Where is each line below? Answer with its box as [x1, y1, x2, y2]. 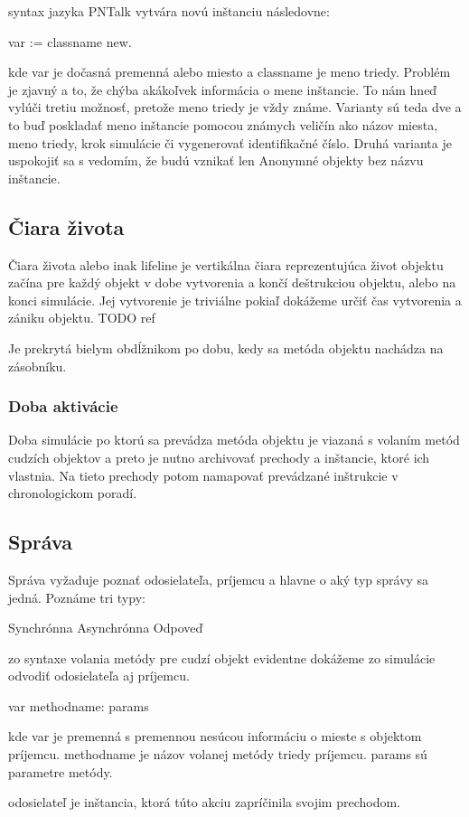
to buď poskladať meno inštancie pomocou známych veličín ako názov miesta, [8, 115, 438, 134]
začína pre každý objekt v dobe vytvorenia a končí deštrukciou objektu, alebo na [8, 273, 456, 292]
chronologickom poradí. [8, 484, 137, 502]
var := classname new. [8, 32, 132, 51]
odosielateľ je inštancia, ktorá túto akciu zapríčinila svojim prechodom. [8, 793, 400, 812]
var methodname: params [8, 696, 149, 715]
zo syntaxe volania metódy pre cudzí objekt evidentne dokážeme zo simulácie [8, 648, 436, 667]
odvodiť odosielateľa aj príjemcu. [8, 666, 190, 685]
